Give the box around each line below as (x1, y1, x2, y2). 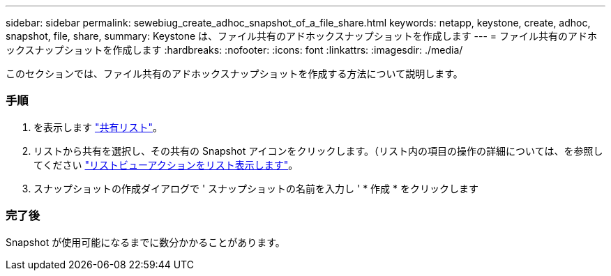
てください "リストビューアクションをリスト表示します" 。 (33, 158, 299, 171)
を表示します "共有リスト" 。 (33, 121, 163, 133)
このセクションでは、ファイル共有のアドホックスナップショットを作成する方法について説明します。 (6, 68, 463, 79)
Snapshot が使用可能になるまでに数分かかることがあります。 (6, 236, 285, 248)
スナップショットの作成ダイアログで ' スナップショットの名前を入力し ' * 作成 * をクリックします (33, 182, 478, 194)
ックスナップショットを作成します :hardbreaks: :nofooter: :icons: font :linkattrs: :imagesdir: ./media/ (6, 44, 463, 56)
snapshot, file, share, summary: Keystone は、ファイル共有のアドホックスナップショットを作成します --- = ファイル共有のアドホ (6, 30, 598, 42)
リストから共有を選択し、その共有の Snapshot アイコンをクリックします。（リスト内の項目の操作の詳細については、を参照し (33, 144, 603, 157)
